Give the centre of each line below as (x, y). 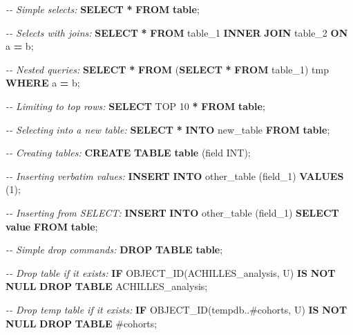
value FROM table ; (52, 226)
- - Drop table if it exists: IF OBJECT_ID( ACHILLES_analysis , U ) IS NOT (171, 272)
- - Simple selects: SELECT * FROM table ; (103, 9)
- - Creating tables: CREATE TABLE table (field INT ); (128, 153)
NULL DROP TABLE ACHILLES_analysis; (107, 286)
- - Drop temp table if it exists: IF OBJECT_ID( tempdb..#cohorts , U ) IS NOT (176, 309)
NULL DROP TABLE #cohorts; (82, 323)
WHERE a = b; (43, 83)
